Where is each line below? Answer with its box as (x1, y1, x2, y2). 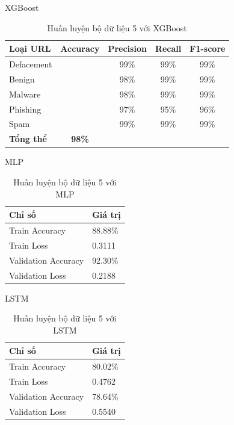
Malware (9, 87, 41, 100)
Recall (155, 42, 182, 55)
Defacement (9, 58, 52, 70)
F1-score (189, 42, 226, 55)
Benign (9, 72, 35, 85)
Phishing (9, 102, 42, 115)
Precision (108, 42, 147, 55)
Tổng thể (9, 132, 47, 145)
